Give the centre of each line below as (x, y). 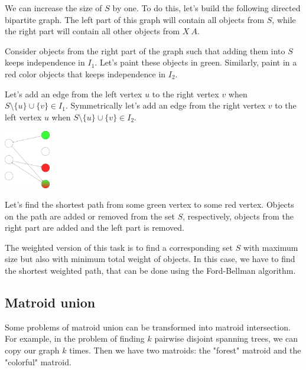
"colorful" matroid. (38, 361)
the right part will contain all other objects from (92, 31)
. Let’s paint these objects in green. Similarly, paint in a (196, 62)
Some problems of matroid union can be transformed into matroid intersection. (148, 327)
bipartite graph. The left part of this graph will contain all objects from (135, 19)
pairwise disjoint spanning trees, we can (226, 338)
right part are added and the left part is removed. (95, 227)
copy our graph (32, 350)
